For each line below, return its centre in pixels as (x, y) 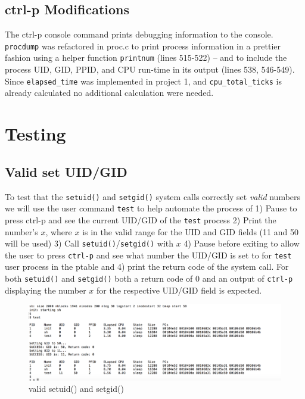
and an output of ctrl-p (248, 278)
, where (59, 231)
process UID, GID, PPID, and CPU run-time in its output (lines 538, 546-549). (150, 69)
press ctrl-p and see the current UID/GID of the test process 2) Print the (141, 219)
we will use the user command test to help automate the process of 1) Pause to (151, 208)
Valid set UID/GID (66, 171)
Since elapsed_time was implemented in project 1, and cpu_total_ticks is (143, 81)
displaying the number (46, 290)
